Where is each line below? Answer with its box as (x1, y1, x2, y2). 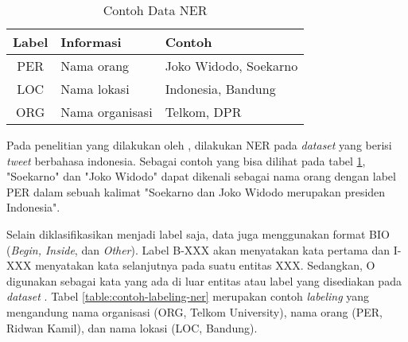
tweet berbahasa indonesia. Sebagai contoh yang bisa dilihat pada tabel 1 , (6, 152, 366, 169)
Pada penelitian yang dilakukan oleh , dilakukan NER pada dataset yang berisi (6, 137, 392, 153)
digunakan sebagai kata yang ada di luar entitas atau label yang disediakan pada (6, 272, 402, 289)
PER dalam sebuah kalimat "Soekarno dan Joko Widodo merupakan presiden (6, 183, 386, 200)
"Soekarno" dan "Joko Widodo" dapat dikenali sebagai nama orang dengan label (6, 168, 396, 185)
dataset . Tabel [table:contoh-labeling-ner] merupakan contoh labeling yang (6, 288, 370, 305)
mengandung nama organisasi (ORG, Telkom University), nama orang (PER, (6, 303, 383, 320)
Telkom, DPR (165, 103, 242, 121)
